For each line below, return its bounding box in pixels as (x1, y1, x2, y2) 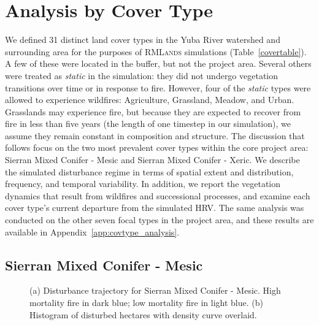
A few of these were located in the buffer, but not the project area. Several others (5, 57, 312, 70)
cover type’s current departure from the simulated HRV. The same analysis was (5, 201, 304, 214)
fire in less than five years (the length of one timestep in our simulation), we (5, 117, 291, 130)
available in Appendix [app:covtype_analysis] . (5, 225, 180, 238)
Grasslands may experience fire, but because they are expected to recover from (5, 105, 301, 118)
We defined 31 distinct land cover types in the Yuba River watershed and (5, 33, 280, 46)
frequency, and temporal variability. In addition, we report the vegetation (5, 177, 281, 190)
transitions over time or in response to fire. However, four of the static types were (5, 81, 311, 94)
